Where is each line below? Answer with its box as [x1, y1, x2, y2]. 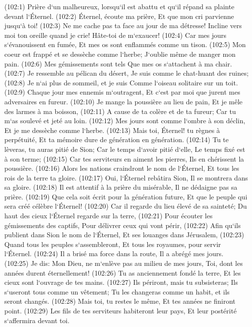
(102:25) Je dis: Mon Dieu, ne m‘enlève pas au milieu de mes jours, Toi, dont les [4, 258, 243, 268]
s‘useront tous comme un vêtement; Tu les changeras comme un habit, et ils [4, 286, 230, 296]
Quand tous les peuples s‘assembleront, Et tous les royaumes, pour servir [4, 239, 221, 249]
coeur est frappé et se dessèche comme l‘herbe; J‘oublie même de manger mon [4, 49, 236, 59]
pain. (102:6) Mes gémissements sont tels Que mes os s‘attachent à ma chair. [4, 58, 232, 68]
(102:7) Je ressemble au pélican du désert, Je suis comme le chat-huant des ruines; [4, 68, 249, 78]
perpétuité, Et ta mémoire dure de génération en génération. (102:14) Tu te [4, 134, 229, 145]
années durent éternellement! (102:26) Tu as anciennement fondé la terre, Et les [4, 267, 241, 278]
